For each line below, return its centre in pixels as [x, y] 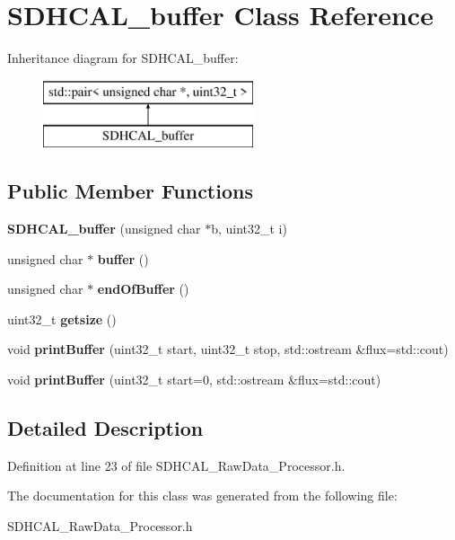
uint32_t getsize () [62, 319]
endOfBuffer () [143, 289]
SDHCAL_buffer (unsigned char [104, 229]
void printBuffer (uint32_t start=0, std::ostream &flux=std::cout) [194, 380]
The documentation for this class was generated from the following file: [202, 496]
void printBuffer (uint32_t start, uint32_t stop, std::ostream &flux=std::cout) [228, 349]
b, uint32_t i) [249, 229]
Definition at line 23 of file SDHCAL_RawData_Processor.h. [176, 465]
